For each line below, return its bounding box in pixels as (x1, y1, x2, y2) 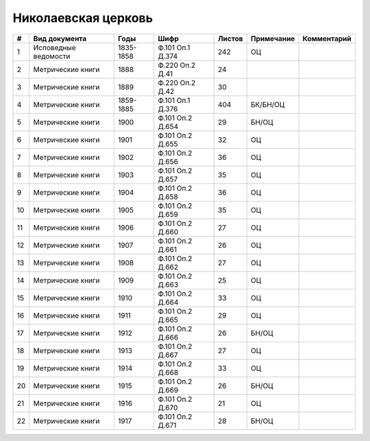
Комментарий (302, 34, 352, 43)
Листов (218, 34, 243, 43)
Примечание (250, 34, 295, 43)
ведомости (33, 51, 71, 61)
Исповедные (33, 43, 76, 52)
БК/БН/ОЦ (250, 99, 285, 109)
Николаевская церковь (12, 10, 153, 25)
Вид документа (33, 34, 87, 43)
